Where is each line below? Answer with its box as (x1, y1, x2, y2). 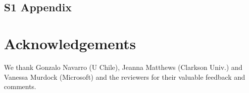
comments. (4, 81, 37, 92)
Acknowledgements (4, 33, 136, 53)
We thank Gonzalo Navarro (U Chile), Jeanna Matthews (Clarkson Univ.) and (4, 62, 243, 72)
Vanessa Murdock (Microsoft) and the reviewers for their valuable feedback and (4, 71, 246, 82)
